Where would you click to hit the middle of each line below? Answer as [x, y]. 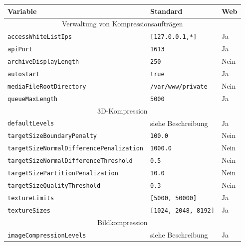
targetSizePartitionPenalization [63, 174]
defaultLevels [31, 124]
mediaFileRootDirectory [47, 86]
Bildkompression [122, 222]
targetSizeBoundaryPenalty [52, 136]
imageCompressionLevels [47, 235]
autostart [24, 74]
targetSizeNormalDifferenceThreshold [70, 161]
